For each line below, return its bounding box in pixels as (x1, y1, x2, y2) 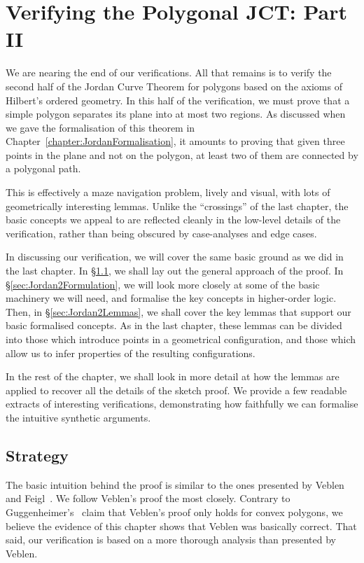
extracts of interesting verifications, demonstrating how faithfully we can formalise (6, 396, 358, 411)
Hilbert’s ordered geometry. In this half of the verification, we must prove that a (6, 92, 350, 107)
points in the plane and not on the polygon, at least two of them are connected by (6, 147, 358, 162)
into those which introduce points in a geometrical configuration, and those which (6, 332, 356, 346)
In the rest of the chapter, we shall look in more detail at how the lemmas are (6, 369, 339, 384)
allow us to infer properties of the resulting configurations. (6, 345, 255, 360)
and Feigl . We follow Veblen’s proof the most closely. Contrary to (6, 491, 290, 506)
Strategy (6, 444, 69, 466)
